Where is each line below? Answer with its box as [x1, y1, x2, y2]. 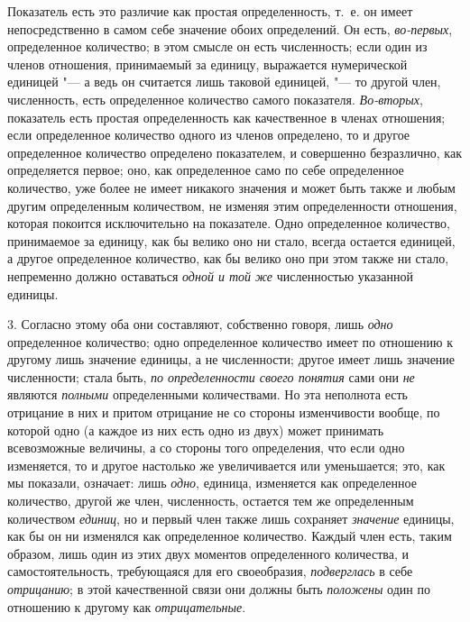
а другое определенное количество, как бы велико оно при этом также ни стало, [7, 249, 449, 268]
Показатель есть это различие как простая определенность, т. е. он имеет [7, 2, 413, 20]
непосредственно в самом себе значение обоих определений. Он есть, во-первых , [7, 19, 453, 38]
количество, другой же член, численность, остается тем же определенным [7, 491, 414, 510]
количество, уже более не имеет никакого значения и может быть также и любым [7, 178, 456, 197]
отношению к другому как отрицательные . [7, 597, 246, 616]
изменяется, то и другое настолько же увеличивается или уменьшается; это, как [7, 455, 446, 474]
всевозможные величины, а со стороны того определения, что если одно [7, 438, 405, 457]
